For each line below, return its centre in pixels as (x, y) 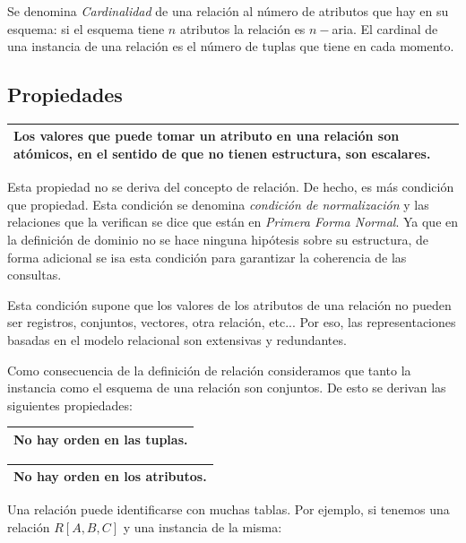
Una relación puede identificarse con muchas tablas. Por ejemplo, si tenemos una (229, 509)
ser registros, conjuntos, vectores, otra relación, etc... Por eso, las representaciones (232, 322)
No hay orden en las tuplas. (101, 439)
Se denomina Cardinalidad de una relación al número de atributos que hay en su (228, 11)
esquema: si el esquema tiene (86, 28)
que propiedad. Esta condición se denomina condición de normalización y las (218, 204)
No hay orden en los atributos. (110, 476)
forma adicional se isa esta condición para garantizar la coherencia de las (207, 257)
